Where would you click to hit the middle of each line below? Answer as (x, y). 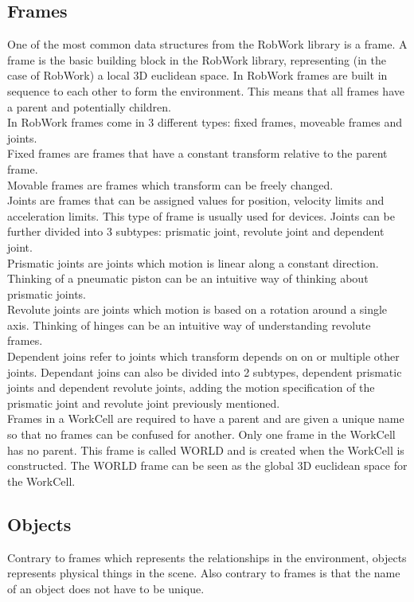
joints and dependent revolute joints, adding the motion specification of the (191, 387)
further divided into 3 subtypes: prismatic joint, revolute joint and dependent (196, 231)
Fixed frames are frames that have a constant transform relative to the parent (197, 153)
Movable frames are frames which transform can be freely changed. (170, 184)
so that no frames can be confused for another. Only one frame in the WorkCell (201, 434)
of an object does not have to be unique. (106, 588)
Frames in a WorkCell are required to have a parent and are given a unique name (206, 418)
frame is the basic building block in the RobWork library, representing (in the (197, 59)
